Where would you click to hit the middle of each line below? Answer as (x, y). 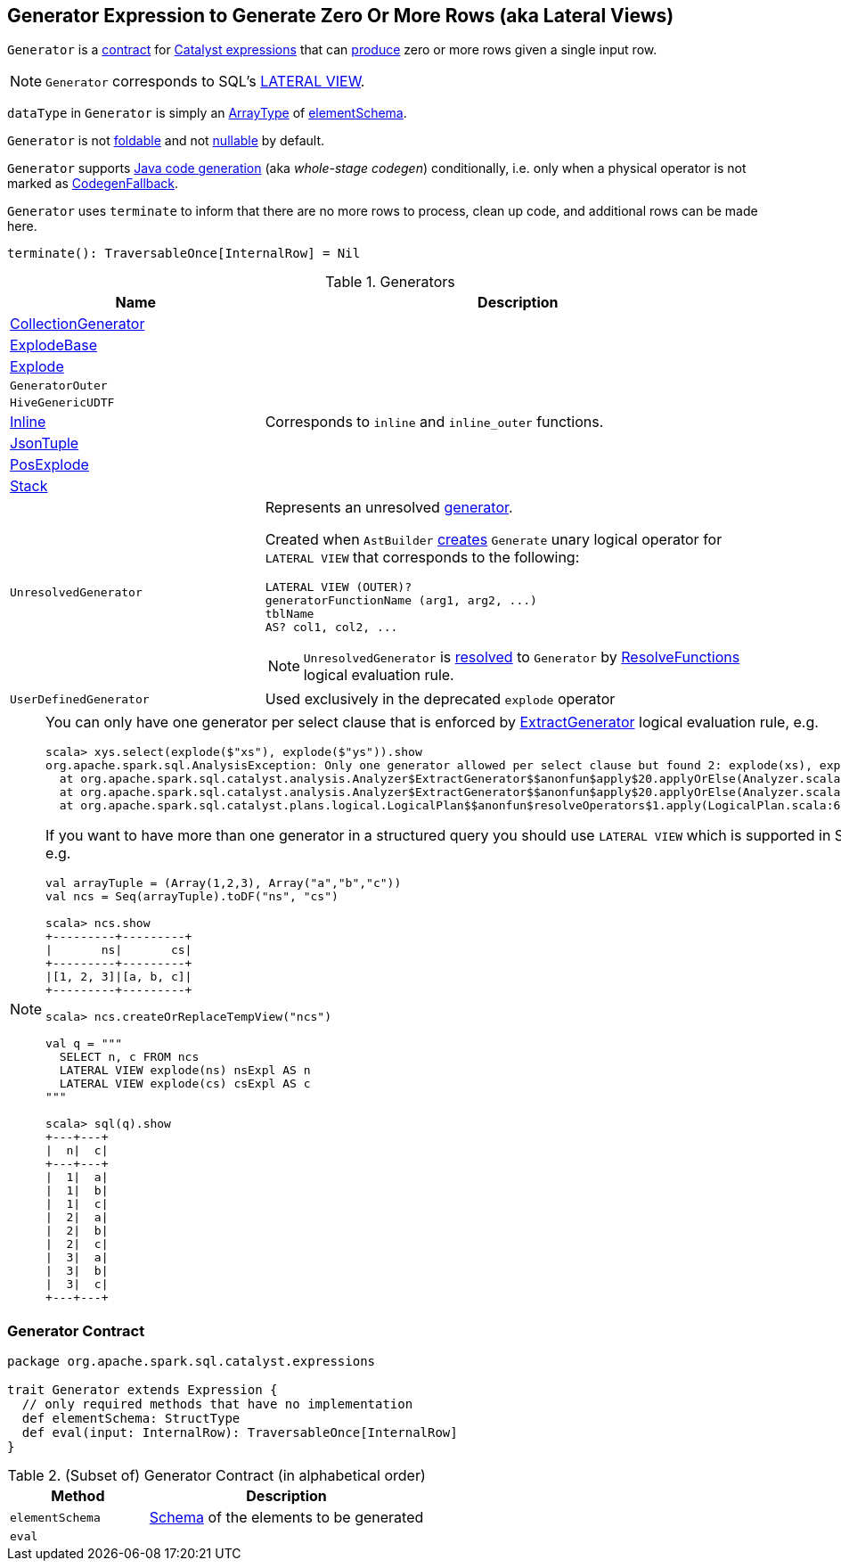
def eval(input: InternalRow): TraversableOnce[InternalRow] (240, 1433)
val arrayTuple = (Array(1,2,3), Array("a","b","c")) (224, 883)
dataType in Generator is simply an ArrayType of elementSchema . (207, 113)
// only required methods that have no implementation (217, 1404)
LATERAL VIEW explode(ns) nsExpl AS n (185, 1071)
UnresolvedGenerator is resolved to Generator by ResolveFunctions (522, 657)
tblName (290, 614)
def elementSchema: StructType (131, 1419)
